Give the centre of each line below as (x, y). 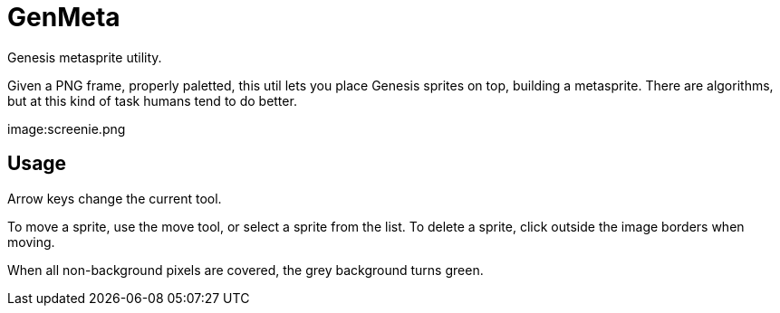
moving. (31, 242)
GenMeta (64, 17)
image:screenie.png (67, 128)
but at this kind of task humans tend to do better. (152, 100)
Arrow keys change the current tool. (115, 198)
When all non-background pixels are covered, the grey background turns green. (246, 270)
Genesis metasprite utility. (85, 57)
